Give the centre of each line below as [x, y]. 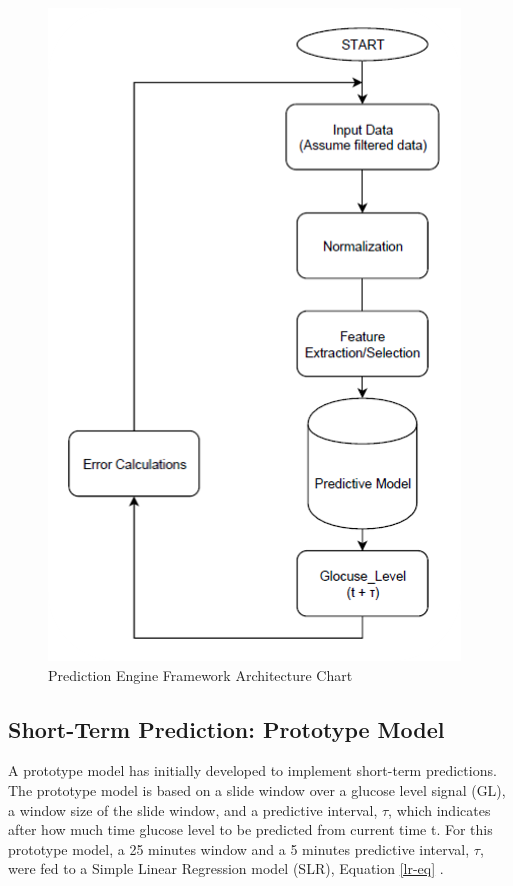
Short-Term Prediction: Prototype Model [226, 728]
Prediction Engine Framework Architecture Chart [200, 674]
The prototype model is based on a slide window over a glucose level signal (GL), [257, 789]
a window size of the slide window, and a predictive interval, [193, 809]
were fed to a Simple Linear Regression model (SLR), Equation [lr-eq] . [226, 868]
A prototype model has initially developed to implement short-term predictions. [252, 770]
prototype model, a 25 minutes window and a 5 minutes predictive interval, [239, 848]
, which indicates [439, 809]
